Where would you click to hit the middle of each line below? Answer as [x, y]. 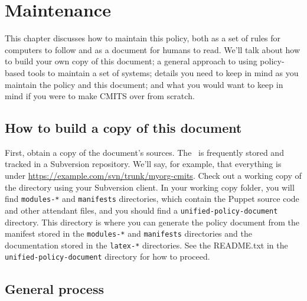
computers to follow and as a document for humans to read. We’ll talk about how [153, 49]
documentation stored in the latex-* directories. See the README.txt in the [146, 245]
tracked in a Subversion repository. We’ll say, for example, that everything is [143, 164]
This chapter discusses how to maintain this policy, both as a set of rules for [143, 38]
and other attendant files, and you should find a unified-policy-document [141, 210]
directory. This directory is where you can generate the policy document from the [152, 222]
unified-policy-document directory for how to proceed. [107, 256]
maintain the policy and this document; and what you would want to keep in [144, 84]
